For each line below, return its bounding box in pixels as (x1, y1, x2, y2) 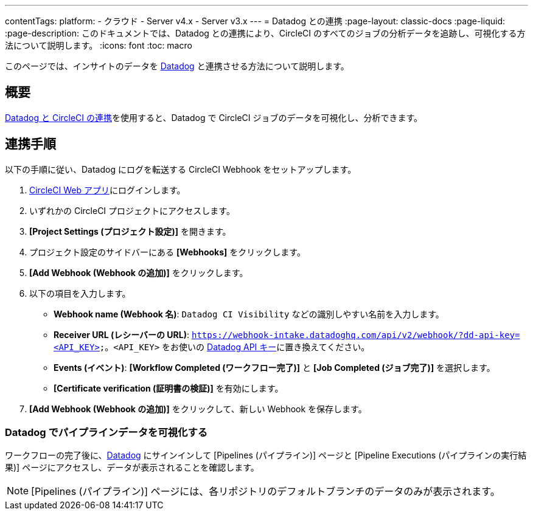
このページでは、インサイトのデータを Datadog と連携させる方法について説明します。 (5, 61, 349, 71)
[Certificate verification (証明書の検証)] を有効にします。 (54, 382, 284, 393)
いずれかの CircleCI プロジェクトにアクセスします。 (29, 205, 235, 216)
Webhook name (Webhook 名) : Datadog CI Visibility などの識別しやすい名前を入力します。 (54, 308, 444, 319)
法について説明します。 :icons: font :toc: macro (5, 40, 192, 50)
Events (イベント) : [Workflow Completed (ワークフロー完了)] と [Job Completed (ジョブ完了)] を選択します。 (54, 362, 495, 373)
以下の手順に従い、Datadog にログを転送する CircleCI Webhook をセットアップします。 (5, 164, 357, 175)
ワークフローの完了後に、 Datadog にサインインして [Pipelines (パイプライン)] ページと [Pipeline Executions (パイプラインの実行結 (5, 450, 527, 461)
